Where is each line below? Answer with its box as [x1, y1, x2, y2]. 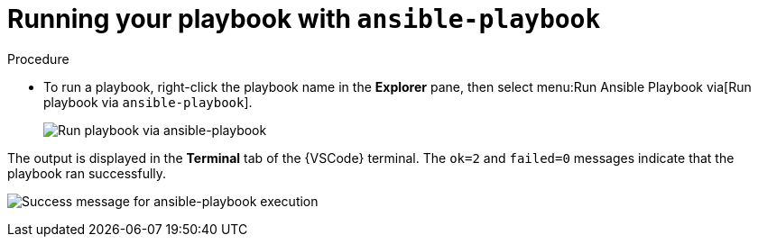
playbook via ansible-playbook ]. [43, 94, 253, 110]
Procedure [7, 50, 69, 67]
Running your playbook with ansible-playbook [7, 4, 601, 34]
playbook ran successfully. [7, 165, 167, 181]
